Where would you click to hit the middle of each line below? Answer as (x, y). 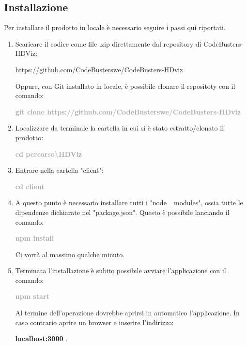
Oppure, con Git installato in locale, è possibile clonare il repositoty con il (125, 86)
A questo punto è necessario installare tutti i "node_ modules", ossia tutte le (129, 203)
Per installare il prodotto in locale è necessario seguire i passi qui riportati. (115, 27)
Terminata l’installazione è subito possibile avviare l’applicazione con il (121, 271)
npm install (35, 238)
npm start (32, 296)
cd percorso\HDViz (49, 154)
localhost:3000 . (41, 338)
